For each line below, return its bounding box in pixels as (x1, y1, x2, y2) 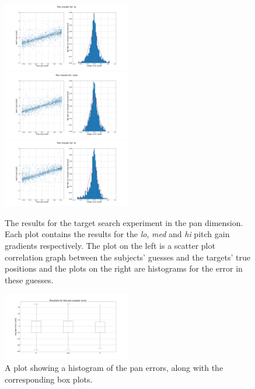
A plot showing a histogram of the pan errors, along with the (5, 361, 223, 373)
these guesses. (5, 273, 54, 286)
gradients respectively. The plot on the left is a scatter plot (5, 239, 215, 251)
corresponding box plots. (5, 373, 93, 385)
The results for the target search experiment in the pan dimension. (5, 216, 243, 228)
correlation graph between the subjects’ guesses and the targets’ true (5, 251, 251, 263)
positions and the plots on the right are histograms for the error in (5, 262, 243, 275)
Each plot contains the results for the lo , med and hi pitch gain (5, 228, 230, 240)
